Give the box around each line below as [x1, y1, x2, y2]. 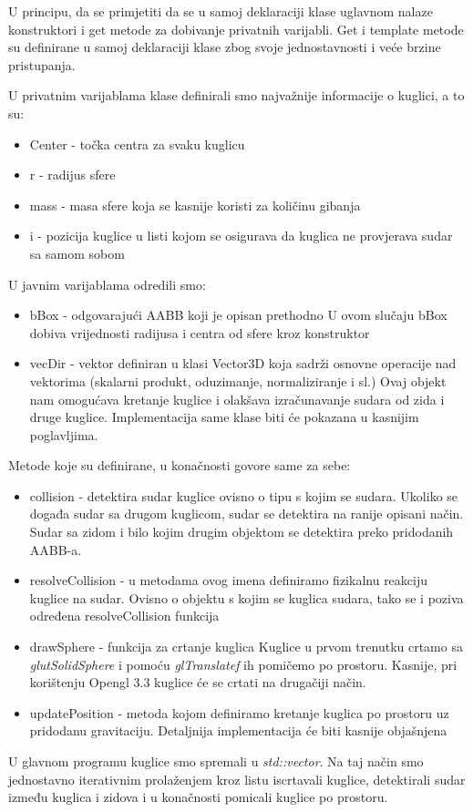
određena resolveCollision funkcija [29, 606, 220, 625]
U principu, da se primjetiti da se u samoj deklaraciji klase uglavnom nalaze [8, 2, 433, 20]
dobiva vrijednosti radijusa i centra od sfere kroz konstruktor [29, 323, 370, 342]
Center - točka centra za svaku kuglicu [29, 134, 245, 153]
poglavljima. [29, 425, 98, 444]
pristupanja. [8, 55, 76, 74]
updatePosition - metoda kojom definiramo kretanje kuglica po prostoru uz [29, 703, 449, 722]
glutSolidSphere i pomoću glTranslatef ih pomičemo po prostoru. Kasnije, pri [29, 654, 458, 673]
